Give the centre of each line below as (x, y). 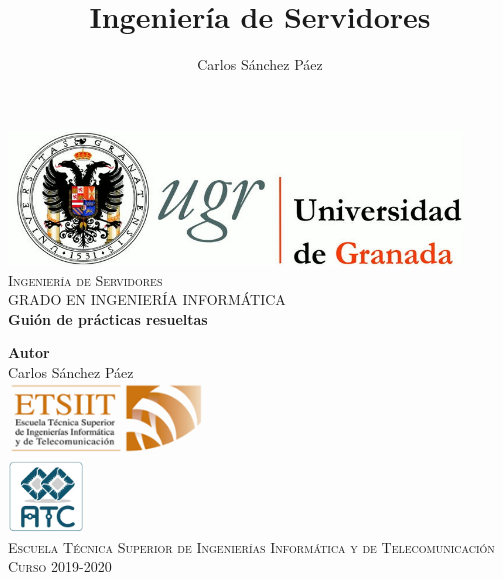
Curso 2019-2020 (60, 566)
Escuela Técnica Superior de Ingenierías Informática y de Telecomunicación (251, 546)
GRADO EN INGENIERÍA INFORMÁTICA (147, 299)
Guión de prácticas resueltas (108, 318)
